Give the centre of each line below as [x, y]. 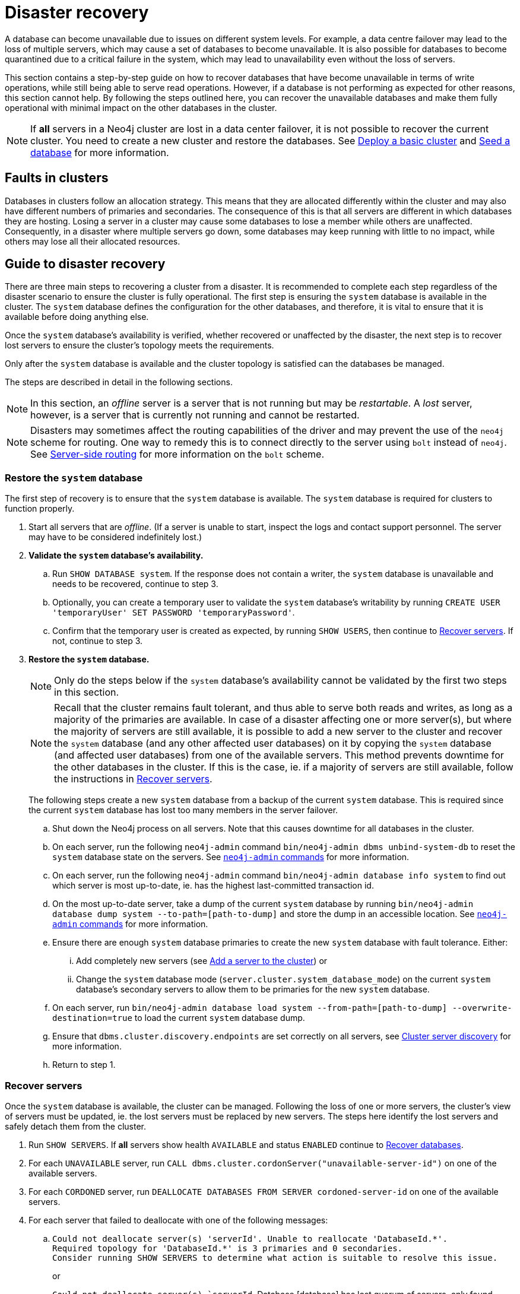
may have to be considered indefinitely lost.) [115, 537]
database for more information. [100, 152]
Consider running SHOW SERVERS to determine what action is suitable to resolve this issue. [275, 1257]
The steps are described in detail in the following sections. [119, 382]
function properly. [40, 509]
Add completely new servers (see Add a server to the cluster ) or [202, 961]
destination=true [92, 1018]
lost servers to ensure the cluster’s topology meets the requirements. [139, 345]
